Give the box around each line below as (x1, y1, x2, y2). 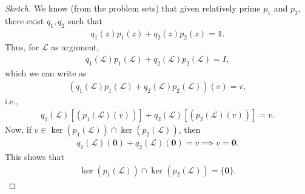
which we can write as (5, 66, 87, 79)
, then (178, 123, 201, 136)
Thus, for (5, 41, 39, 53)
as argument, (51, 41, 99, 53)
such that (67, 14, 102, 27)
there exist (5, 14, 44, 27)
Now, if (5, 123, 32, 136)
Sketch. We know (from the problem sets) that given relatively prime (5, 2, 261, 14)
